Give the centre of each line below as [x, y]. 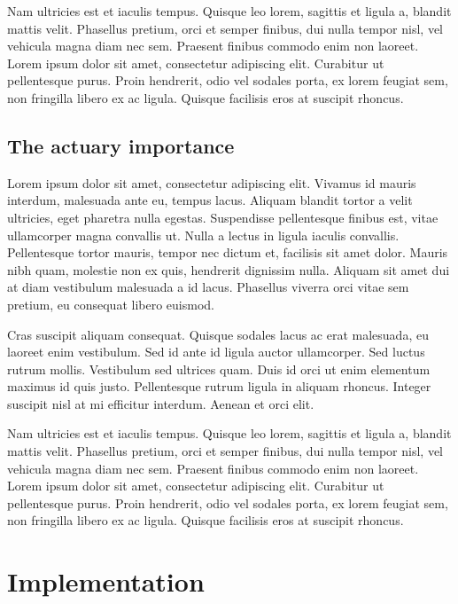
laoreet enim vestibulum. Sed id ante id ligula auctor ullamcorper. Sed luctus [216, 352]
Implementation [106, 581]
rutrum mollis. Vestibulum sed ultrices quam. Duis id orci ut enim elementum [219, 369]
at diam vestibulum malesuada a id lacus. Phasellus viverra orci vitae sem [208, 287]
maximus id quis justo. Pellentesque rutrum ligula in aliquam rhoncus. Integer [219, 386]
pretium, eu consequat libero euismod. [111, 304]
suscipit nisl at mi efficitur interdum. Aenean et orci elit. [161, 403]
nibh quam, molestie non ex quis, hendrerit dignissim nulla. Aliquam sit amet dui [229, 269]
